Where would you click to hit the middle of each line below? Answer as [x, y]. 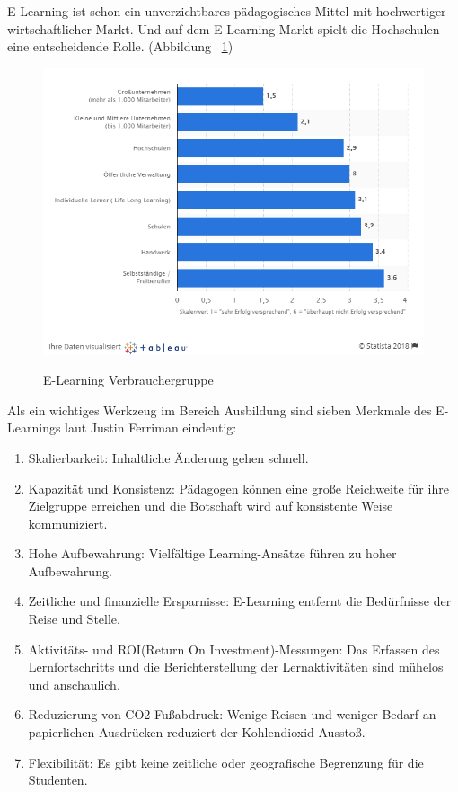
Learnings [34, 427]
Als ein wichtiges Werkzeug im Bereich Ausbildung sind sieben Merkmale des [220, 409]
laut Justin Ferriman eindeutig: [151, 427]
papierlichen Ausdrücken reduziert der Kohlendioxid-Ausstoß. [197, 732]
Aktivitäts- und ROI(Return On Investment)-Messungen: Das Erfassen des [234, 649]
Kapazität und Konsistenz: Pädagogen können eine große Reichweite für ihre [238, 488]
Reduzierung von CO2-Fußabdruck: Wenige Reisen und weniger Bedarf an [232, 714]
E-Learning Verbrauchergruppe [128, 380]
